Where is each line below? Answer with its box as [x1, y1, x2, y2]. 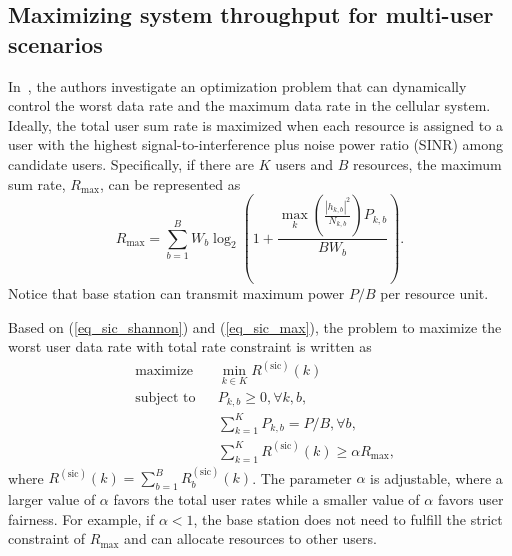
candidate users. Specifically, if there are [8, 153, 255, 174]
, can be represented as [99, 173, 241, 194]
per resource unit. [380, 283, 489, 304]
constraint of [8, 528, 86, 549]
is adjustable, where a [370, 467, 503, 488]
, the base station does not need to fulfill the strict [193, 508, 503, 529]
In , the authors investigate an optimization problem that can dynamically [8, 75, 467, 96]
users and [275, 153, 334, 174]
